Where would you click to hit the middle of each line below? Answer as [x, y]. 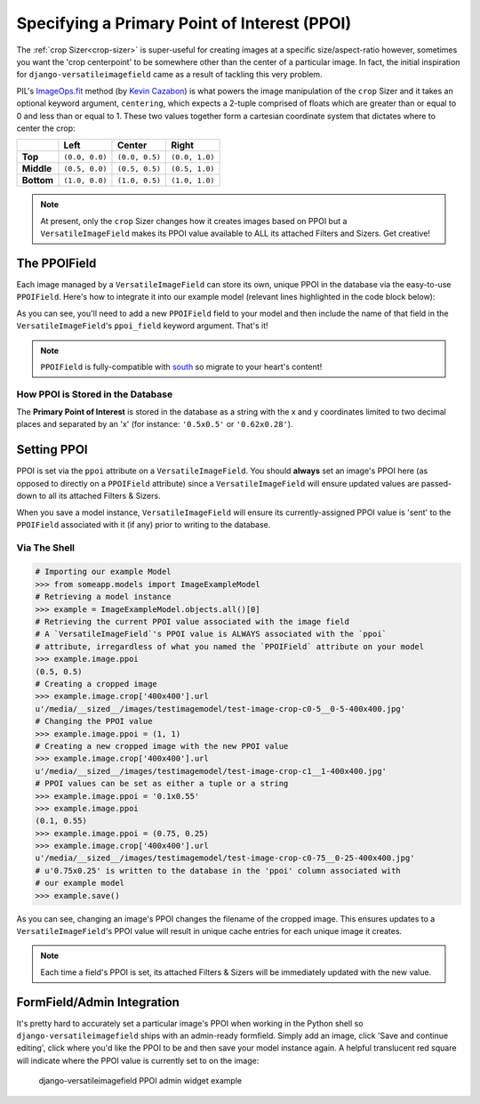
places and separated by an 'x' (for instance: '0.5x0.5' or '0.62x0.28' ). [155, 424]
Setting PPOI [52, 450]
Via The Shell [46, 547]
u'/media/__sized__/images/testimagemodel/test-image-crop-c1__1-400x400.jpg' [211, 771]
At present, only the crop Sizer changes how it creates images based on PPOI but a [194, 221]
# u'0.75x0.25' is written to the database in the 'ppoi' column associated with [218, 870]
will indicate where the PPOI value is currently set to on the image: [138, 1060]
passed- [436, 483]
